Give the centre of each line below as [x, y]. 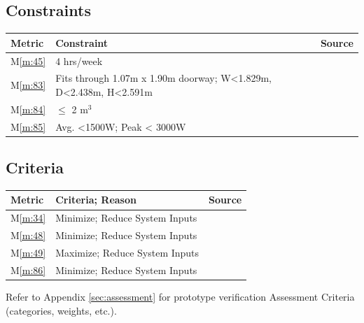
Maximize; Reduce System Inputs [127, 252]
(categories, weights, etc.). [61, 310]
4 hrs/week [79, 60]
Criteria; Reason [96, 200]
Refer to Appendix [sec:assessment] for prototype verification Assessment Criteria [180, 296]
